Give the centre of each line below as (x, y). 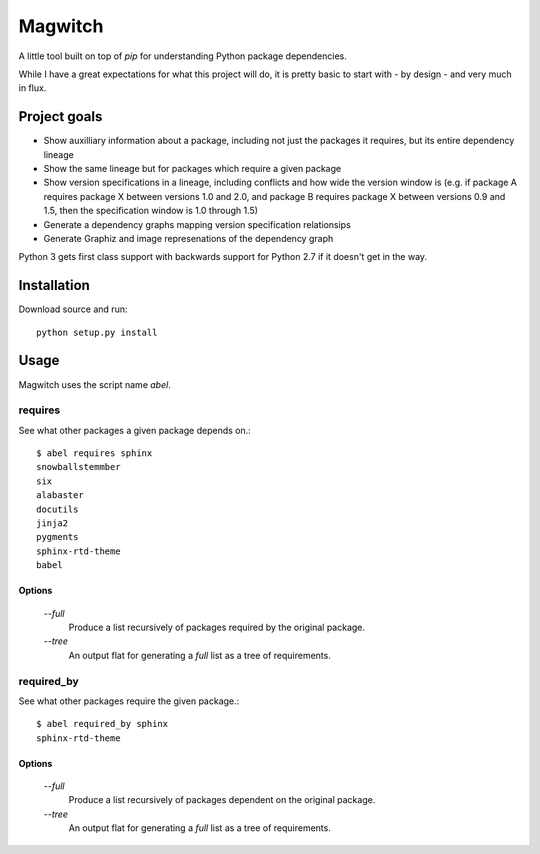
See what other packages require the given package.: (129, 701)
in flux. (32, 88)
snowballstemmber (78, 467)
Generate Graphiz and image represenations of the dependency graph (188, 238)
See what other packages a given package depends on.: (135, 430)
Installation (54, 285)
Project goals (60, 116)
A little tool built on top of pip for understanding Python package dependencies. (182, 56)
